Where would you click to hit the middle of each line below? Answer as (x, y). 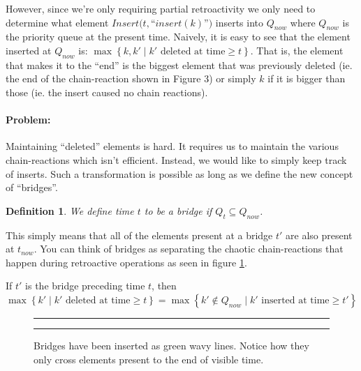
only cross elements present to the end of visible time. (149, 359)
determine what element (57, 22)
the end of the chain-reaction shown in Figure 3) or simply (131, 78)
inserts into (240, 22)
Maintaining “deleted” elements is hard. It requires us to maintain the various (172, 146)
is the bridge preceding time (85, 286)
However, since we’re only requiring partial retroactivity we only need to (161, 8)
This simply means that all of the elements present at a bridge (139, 235)
